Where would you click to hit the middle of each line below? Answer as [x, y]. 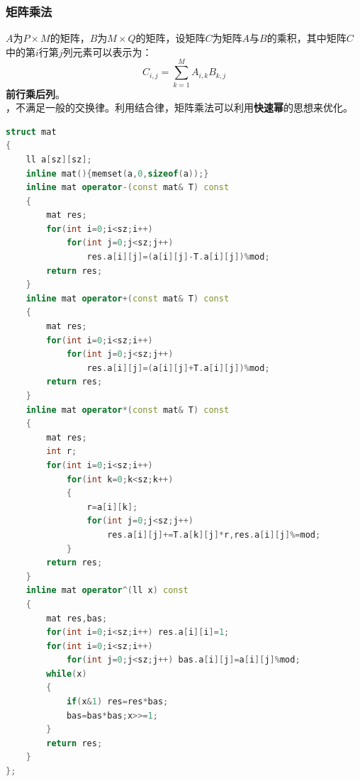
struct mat [31, 132]
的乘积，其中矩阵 [306, 38]
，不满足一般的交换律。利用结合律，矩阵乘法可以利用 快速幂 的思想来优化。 [179, 107]
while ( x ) [67, 674]
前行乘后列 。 [35, 93]
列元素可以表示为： [107, 51]
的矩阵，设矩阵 [170, 38]
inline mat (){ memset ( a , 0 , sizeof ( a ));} [117, 173]
